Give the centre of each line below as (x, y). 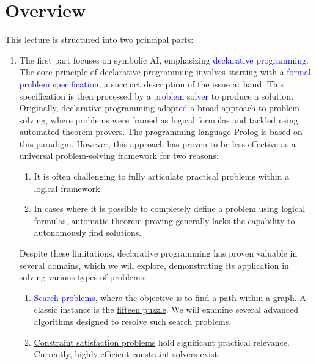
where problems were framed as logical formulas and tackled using (174, 119)
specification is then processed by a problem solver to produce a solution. (156, 96)
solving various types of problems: (83, 277)
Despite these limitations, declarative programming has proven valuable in (158, 253)
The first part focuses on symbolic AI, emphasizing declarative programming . (164, 60)
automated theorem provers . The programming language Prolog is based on (161, 132)
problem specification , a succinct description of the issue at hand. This (152, 83)
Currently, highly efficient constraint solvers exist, (127, 354)
